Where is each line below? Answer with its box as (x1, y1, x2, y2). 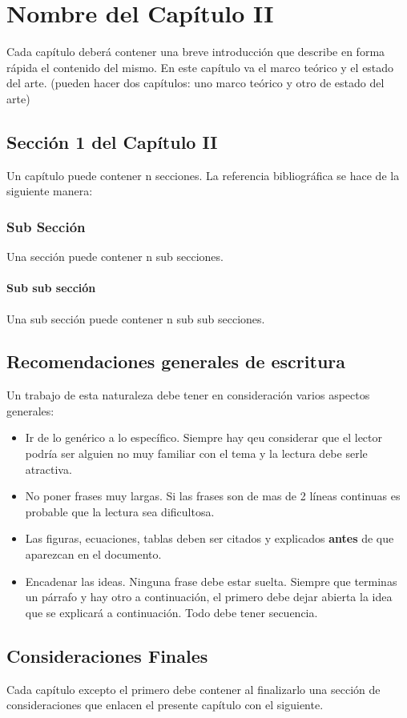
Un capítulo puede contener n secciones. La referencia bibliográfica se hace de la (6, 166, 400, 183)
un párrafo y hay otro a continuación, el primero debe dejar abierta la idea (25, 588, 393, 605)
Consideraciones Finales (6, 643, 208, 668)
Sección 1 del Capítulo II (6, 129, 218, 154)
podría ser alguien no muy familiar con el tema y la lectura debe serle (25, 445, 368, 462)
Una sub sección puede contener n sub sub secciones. (6, 310, 265, 327)
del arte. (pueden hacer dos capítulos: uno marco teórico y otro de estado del (6, 74, 385, 91)
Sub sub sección (6, 279, 96, 296)
